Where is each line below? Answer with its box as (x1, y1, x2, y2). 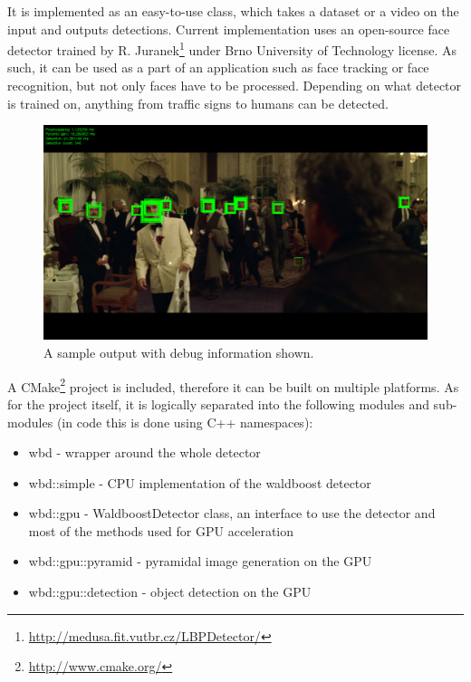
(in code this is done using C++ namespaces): (56, 412, 313, 431)
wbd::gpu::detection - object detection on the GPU (28, 582, 312, 601)
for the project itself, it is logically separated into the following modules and (7, 394, 429, 413)
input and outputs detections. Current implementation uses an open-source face (7, 19, 450, 38)
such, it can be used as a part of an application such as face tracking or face (7, 58, 429, 77)
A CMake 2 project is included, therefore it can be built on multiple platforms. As (7, 374, 459, 396)
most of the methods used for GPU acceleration (28, 521, 294, 540)
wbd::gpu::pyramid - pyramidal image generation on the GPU (28, 552, 372, 571)
